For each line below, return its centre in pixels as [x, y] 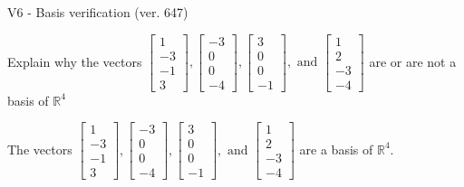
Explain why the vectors [75, 61]
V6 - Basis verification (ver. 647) [98, 12]
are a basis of [336, 149]
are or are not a [413, 61]
